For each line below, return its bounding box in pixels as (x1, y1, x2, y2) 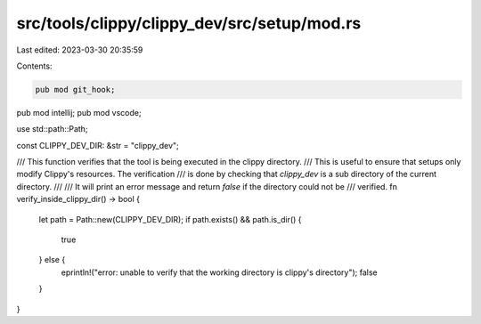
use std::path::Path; (16, 124, 88, 134)
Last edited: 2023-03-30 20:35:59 (16, 45, 143, 55)
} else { (38, 255, 66, 265)
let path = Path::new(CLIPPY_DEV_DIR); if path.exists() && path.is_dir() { (38, 214, 302, 224)
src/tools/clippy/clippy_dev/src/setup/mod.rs (16, 13, 362, 33)
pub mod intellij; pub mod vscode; (16, 107, 142, 117)
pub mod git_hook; (35, 85, 116, 94)
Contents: (16, 61, 53, 71)
